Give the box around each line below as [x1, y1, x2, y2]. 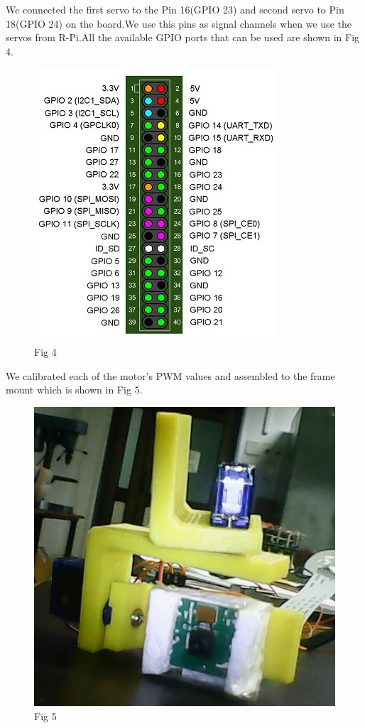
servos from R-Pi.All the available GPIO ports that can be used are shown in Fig [6, 30, 360, 45]
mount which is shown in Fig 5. [6, 382, 143, 397]
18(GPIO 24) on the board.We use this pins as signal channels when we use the [6, 16, 352, 31]
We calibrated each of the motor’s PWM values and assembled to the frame [6, 368, 335, 383]
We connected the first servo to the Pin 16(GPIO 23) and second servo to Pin [6, 2, 344, 16]
